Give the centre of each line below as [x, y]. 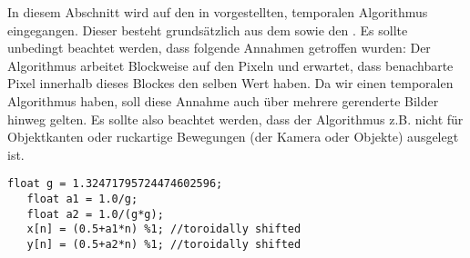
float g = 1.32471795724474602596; [115, 184]
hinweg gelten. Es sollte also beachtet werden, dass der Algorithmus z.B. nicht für [235, 119]
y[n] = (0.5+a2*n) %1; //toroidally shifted [164, 244]
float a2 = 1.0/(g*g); [95, 214]
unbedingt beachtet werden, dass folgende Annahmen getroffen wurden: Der [219, 48]
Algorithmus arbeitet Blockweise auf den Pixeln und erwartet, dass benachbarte [230, 65]
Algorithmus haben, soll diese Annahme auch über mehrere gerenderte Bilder [223, 100]
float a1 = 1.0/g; [82, 199]
